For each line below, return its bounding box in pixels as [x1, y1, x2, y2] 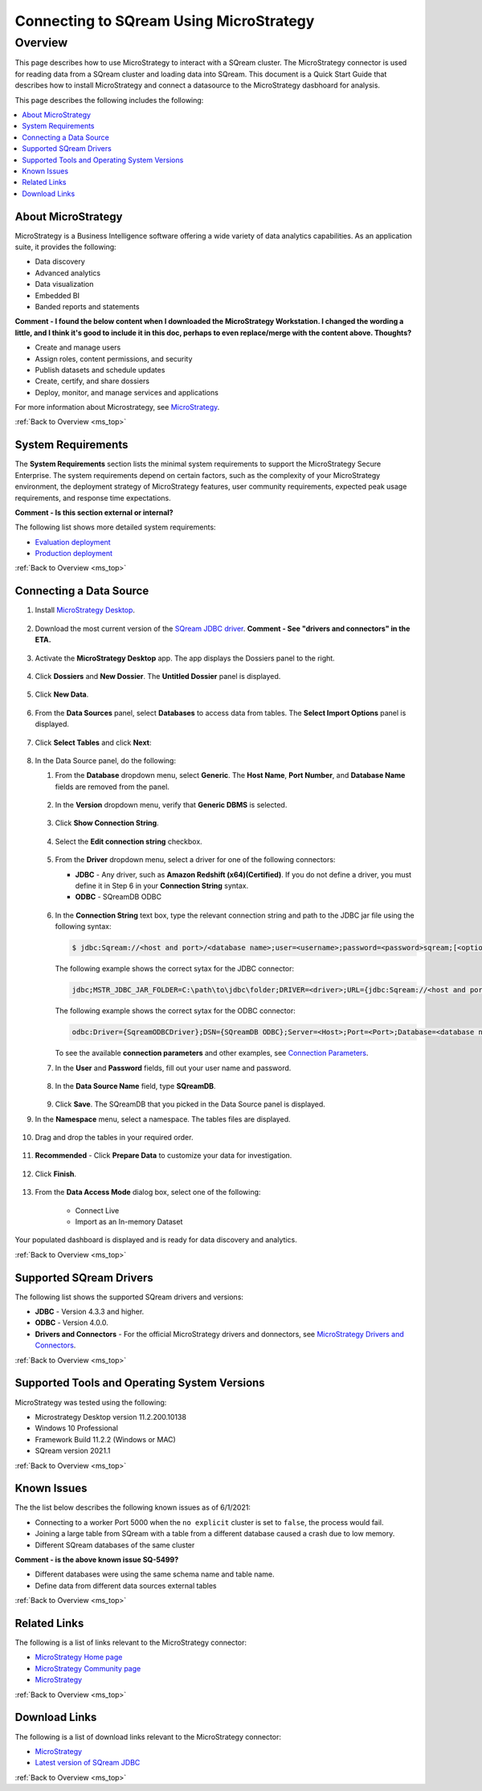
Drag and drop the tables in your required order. [35, 1133, 194, 1143]
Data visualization [35, 280, 94, 289]
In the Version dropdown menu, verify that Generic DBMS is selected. [55, 800, 288, 810]
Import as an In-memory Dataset [75, 1217, 183, 1227]
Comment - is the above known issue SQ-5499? [14, 1555, 179, 1564]
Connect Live [75, 1205, 120, 1215]
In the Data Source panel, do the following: [35, 755, 177, 765]
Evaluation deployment [35, 537, 112, 546]
